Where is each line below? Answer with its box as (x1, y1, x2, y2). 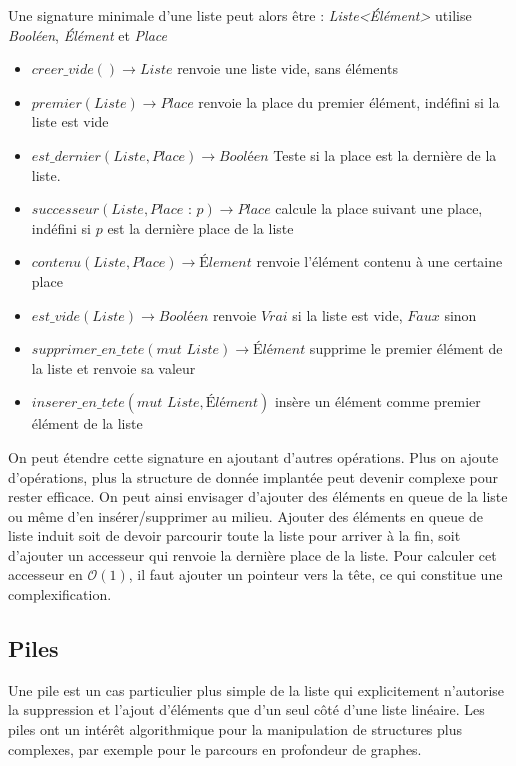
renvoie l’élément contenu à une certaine (256, 251, 503, 272)
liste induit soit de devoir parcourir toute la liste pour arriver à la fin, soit (8, 525, 461, 546)
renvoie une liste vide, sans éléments (177, 58, 398, 79)
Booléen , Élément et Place (8, 24, 167, 45)
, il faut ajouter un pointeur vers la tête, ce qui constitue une (128, 564, 503, 585)
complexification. (8, 584, 112, 605)
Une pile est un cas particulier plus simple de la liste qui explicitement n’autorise (8, 679, 505, 700)
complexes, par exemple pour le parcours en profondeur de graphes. (8, 738, 422, 759)
